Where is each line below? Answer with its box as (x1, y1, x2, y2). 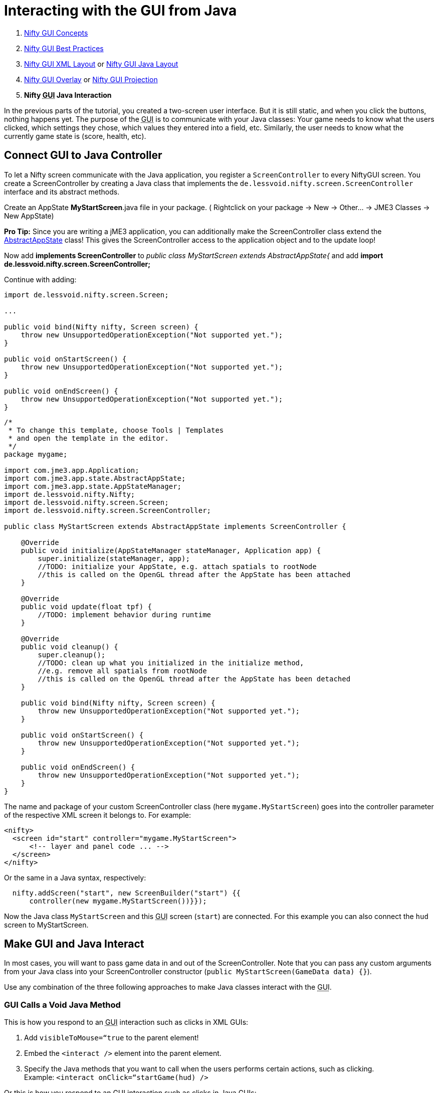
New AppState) (4, 211, 54, 220)
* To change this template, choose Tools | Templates (8, 426, 224, 434)
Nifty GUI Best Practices (24, 44, 104, 53)
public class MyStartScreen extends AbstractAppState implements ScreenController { (4, 522, 346, 530)
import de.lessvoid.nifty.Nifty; (4, 490, 135, 498)
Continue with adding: (4, 275, 77, 284)
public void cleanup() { (21, 642, 118, 651)
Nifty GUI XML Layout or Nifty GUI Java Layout (24, 59, 178, 68)
